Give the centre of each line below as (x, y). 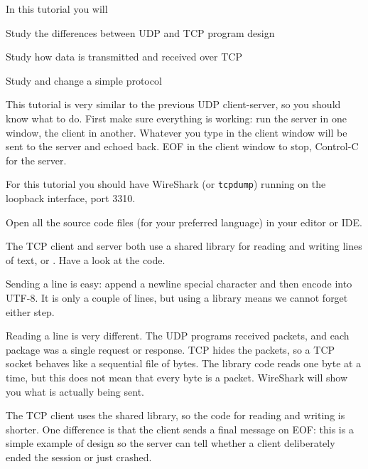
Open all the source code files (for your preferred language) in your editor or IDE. (184, 222)
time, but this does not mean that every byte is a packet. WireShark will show (177, 377)
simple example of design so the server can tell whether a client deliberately (171, 443)
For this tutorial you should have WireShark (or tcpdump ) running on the (166, 184)
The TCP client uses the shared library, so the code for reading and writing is (175, 415)
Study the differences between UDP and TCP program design (140, 32)
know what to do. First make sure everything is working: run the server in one (176, 118)
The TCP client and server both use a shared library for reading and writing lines (184, 246)
